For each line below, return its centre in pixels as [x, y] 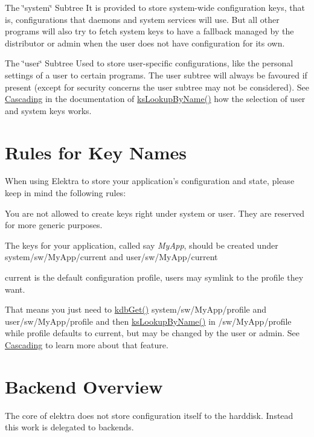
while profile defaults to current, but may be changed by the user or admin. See [152, 333]
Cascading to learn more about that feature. [87, 345]
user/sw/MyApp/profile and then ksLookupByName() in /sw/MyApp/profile [148, 321]
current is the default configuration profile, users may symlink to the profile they [154, 277]
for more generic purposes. [54, 225]
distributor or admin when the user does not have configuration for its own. [145, 43]
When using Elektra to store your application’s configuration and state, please [150, 181]
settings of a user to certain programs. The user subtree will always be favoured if [156, 75]
